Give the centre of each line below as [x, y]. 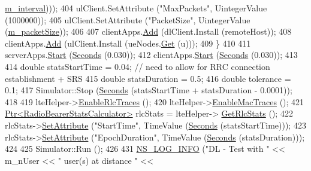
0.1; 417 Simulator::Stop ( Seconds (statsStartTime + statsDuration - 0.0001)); [149, 90]
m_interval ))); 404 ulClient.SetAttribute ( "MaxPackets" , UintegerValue [136, 8]
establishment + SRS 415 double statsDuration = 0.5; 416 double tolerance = [148, 78]
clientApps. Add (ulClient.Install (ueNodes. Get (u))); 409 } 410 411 [128, 43]
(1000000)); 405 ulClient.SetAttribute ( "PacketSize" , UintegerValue [128, 19]
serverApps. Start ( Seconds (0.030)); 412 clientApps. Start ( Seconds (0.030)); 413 [151, 55]
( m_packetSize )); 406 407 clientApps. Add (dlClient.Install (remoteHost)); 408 [148, 31]
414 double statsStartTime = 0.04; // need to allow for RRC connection [138, 66]
